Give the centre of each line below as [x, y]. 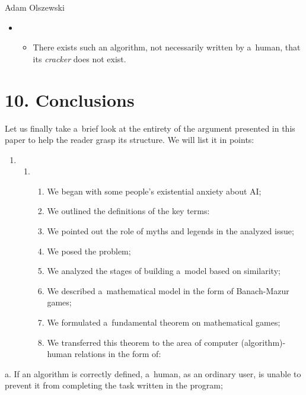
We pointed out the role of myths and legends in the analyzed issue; [170, 231]
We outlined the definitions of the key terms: [128, 211]
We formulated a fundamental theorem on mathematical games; [164, 322]
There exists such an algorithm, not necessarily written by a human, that [167, 47]
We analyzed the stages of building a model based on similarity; [164, 271]
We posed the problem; [89, 251]
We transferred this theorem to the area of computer [143, 342]
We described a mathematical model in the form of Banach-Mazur [168, 290]
